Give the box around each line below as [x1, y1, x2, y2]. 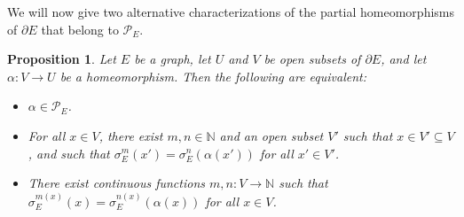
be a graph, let [134, 50, 211, 68]
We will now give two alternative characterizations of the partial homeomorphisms [7, 3, 455, 20]
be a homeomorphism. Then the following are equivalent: [59, 66, 367, 85]
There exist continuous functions [28, 174, 205, 192]
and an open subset [219, 126, 324, 144]
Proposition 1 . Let [7, 50, 116, 68]
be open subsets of [263, 50, 361, 68]
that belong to [41, 19, 119, 38]
